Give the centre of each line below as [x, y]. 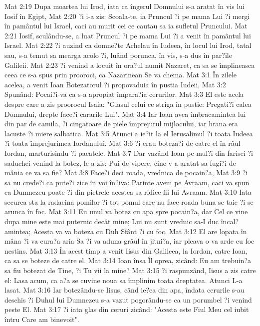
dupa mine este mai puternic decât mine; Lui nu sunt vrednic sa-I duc [112, 221]
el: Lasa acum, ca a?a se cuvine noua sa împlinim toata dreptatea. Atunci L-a [124, 280]
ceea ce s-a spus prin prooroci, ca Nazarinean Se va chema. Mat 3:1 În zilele [121, 75]
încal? [230, 221]
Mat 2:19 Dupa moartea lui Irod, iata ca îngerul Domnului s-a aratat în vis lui [125, 6]
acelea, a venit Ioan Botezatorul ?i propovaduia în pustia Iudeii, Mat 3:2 [115, 84]
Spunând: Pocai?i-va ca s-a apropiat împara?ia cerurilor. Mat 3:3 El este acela [124, 94]
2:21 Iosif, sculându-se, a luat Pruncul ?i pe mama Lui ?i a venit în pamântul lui [128, 35]
